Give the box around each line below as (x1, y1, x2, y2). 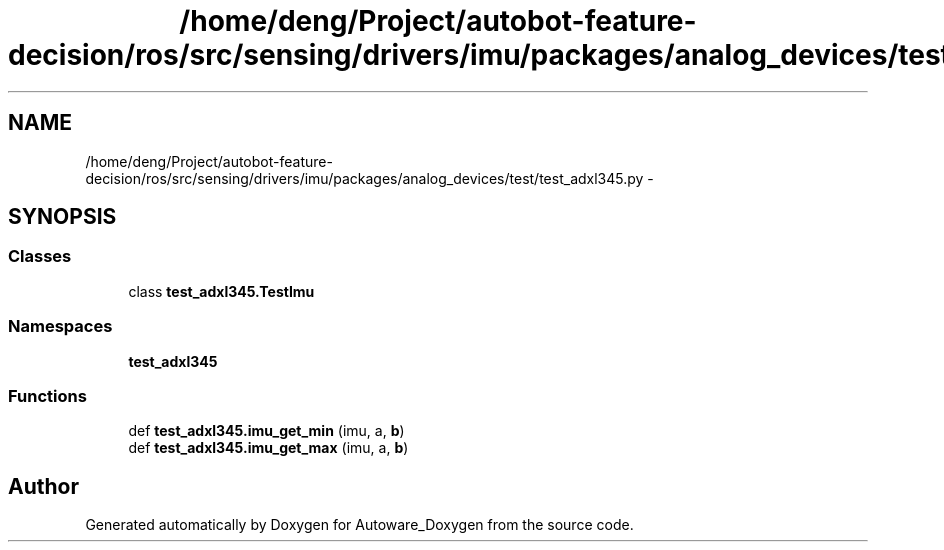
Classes (8, 246, 72, 267)
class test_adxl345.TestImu (128, 282, 315, 300)
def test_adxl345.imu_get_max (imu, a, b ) (128, 439, 409, 457)
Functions (8, 385, 87, 406)
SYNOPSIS (8, 204, 117, 230)
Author (8, 473, 79, 499)
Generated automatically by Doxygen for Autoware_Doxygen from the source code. (85, 516, 634, 534)
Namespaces (8, 316, 113, 337)
